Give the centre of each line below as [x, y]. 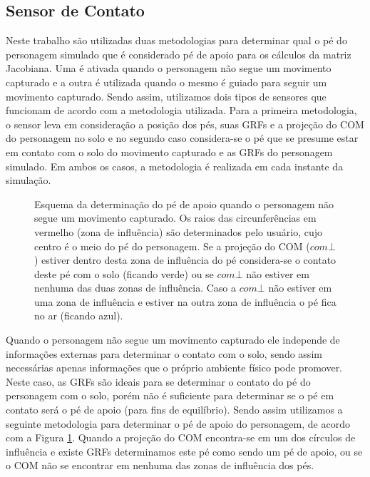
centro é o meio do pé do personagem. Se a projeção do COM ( [172, 246]
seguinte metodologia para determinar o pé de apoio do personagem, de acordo [178, 423]
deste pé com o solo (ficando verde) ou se [124, 273]
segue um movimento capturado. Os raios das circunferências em [175, 218]
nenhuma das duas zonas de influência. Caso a [135, 288]
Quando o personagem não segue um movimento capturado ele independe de [173, 340]
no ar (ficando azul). [79, 316]
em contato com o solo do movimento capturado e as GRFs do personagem [169, 152]
